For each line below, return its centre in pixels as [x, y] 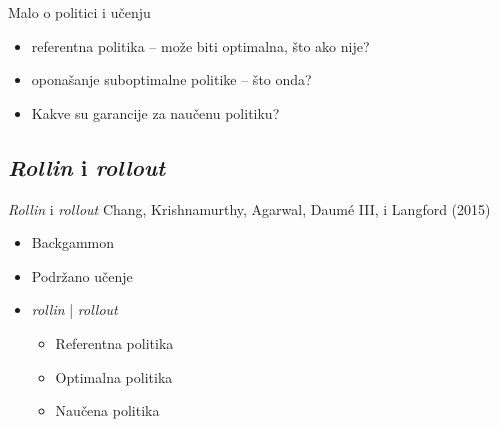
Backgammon [73, 242]
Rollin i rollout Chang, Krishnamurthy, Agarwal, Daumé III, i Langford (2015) [249, 208]
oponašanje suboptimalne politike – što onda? [171, 79]
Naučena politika [107, 410]
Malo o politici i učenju [79, 12]
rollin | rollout [74, 309]
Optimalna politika [114, 376]
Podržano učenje [82, 275]
